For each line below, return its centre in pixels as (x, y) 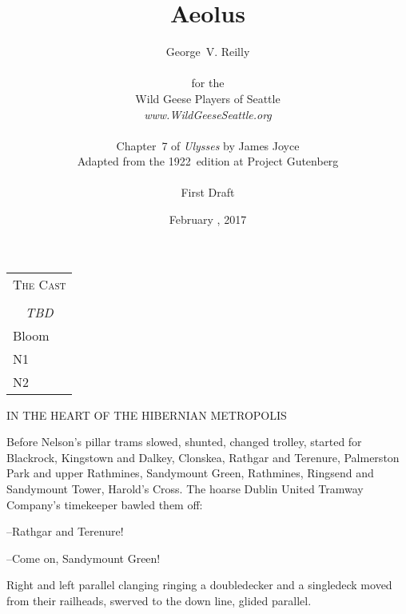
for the (208, 83)
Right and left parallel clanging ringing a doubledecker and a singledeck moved (199, 585)
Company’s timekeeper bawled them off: (105, 504)
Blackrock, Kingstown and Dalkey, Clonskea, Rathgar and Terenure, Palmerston (203, 457)
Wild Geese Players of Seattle (208, 98)
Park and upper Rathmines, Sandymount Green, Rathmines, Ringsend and (190, 473)
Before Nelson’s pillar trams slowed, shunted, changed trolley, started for (184, 442)
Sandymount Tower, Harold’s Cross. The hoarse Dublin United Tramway (185, 489)
